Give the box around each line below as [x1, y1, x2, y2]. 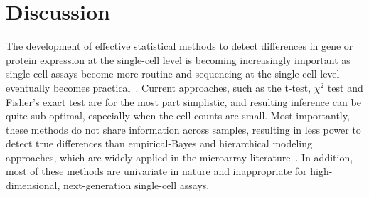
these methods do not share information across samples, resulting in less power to [6, 122, 361, 137]
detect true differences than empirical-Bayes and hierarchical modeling [6, 136, 313, 151]
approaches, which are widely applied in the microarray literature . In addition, [6, 149, 353, 164]
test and [327, 80, 363, 95]
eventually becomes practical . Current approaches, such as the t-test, [6, 80, 311, 95]
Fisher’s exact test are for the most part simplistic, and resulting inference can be [6, 94, 361, 109]
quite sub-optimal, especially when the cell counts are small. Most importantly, [6, 108, 350, 123]
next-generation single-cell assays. [63, 178, 210, 193]
